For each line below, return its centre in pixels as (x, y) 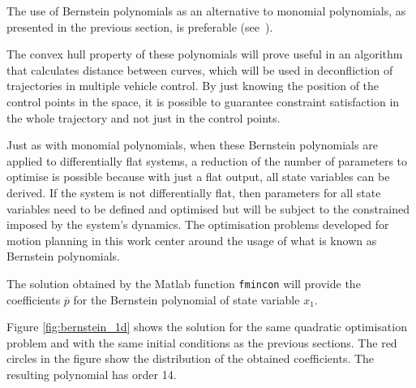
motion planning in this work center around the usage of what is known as (192, 240)
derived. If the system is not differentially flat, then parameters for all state (194, 192)
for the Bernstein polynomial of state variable (187, 299)
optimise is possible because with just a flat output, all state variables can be (198, 177)
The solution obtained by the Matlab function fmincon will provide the (184, 283)
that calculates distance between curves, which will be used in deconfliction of (200, 69)
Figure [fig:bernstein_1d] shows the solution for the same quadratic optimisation (207, 327)
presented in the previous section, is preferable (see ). (140, 26)
